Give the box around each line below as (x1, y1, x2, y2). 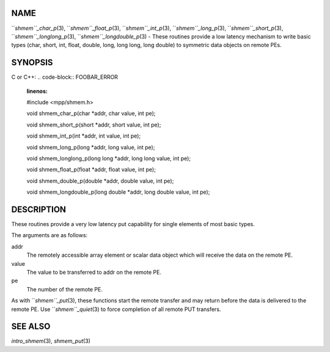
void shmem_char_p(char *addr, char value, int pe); (26, 110, 156, 117)
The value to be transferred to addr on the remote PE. (26, 268, 162, 276)
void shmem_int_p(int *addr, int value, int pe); (26, 132, 141, 140)
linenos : (26, 87, 48, 95)
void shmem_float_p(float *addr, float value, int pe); (26, 166, 156, 174)
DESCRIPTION (11, 204, 67, 215)
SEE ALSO (11, 321, 51, 332)
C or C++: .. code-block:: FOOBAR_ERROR (11, 73, 119, 81)
